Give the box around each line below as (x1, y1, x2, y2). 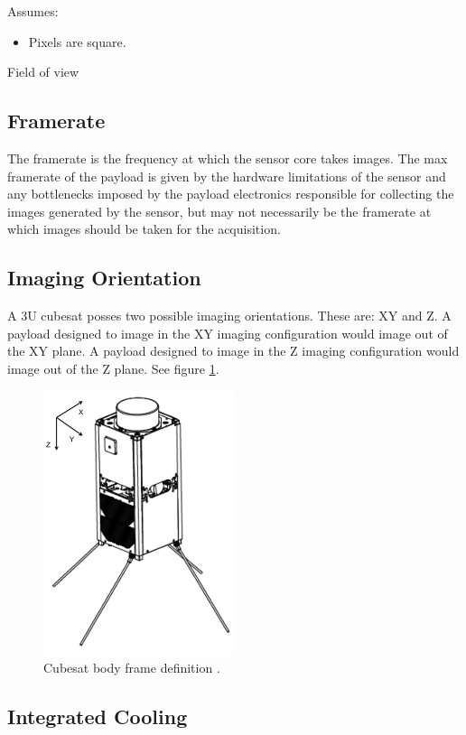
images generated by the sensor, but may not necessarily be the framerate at (7, 201, 432, 220)
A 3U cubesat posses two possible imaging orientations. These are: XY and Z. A (7, 306, 452, 325)
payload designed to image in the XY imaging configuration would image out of (7, 323, 448, 342)
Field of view (7, 62, 79, 81)
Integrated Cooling (7, 702, 188, 730)
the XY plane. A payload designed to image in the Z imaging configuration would (7, 341, 460, 360)
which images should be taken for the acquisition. (7, 219, 281, 238)
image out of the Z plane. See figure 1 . (7, 358, 219, 377)
